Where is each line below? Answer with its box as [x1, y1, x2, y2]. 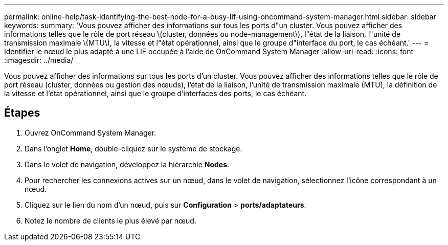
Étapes [4, 106, 40, 120]
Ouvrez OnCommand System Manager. [25, 128, 156, 137]
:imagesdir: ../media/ [4, 56, 74, 64]
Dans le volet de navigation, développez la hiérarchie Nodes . [25, 160, 230, 169]
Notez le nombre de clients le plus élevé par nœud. [25, 216, 196, 225]
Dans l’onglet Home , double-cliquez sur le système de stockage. [25, 144, 242, 153]
